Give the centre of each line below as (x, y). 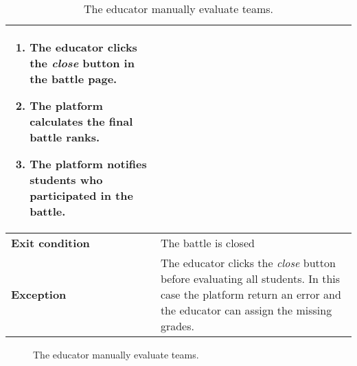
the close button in (82, 63)
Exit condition (50, 243)
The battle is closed (207, 243)
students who (66, 180)
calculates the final (81, 121)
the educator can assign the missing (246, 310)
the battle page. (73, 79)
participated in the (81, 195)
